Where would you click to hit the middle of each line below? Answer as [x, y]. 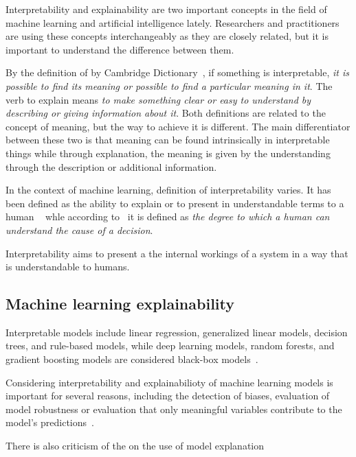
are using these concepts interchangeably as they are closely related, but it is [167, 36]
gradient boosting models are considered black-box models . [132, 359]
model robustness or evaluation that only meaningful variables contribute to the [174, 409]
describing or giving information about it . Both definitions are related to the [166, 113]
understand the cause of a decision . [79, 230]
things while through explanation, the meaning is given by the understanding [168, 153]
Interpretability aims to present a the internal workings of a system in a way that [177, 253]
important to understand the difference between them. [120, 49]
